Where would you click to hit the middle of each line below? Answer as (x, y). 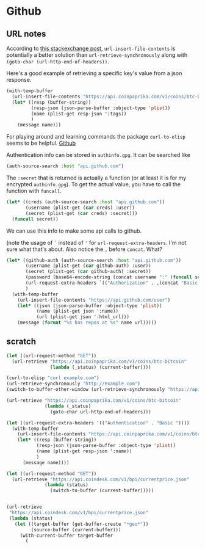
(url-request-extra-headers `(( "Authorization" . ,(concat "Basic (112, 283)
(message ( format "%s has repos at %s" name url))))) (87, 323)
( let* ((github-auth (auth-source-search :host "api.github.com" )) (94, 260)
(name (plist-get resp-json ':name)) (84, 451)
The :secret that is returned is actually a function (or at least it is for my (96, 178)
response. (19, 80)
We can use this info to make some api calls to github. (74, 231)
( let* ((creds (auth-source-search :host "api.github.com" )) (86, 202)
